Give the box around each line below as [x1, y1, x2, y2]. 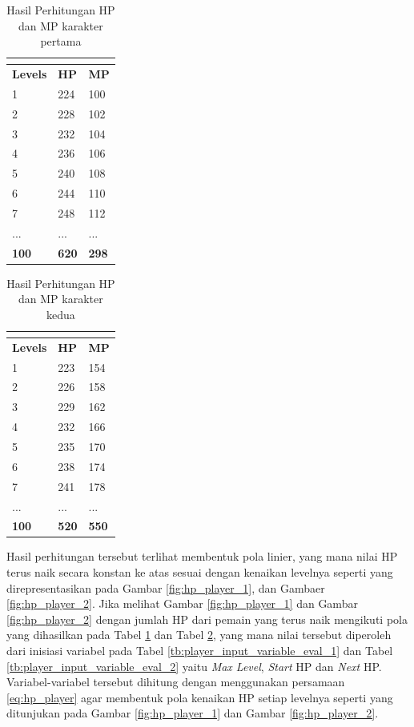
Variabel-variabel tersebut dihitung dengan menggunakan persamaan [6, 673, 345, 690]
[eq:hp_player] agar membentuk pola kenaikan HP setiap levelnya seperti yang [6, 689, 393, 705]
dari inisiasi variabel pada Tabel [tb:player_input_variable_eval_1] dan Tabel [6, 642, 393, 658]
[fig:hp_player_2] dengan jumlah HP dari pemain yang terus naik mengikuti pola [6, 610, 408, 627]
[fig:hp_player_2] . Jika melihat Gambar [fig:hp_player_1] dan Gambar [6, 595, 358, 612]
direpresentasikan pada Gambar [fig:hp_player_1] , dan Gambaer [6, 579, 325, 596]
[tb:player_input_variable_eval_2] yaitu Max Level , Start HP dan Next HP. [6, 657, 382, 674]
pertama [40, 33, 82, 50]
